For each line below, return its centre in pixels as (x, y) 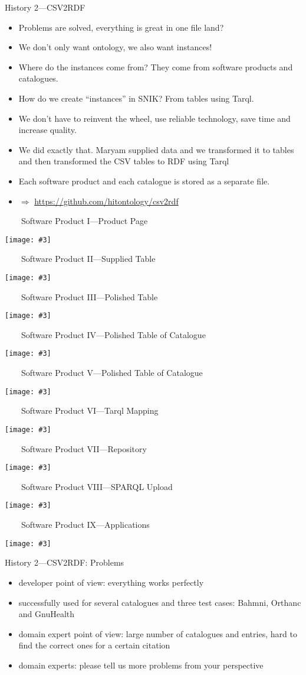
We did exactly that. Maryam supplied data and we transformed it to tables (156, 149)
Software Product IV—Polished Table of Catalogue (113, 334)
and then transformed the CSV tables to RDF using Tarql (124, 161)
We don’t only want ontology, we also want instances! (115, 47)
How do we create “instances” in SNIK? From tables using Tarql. (136, 98)
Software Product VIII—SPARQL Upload (97, 486)
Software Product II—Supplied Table (88, 259)
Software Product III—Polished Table (89, 296)
